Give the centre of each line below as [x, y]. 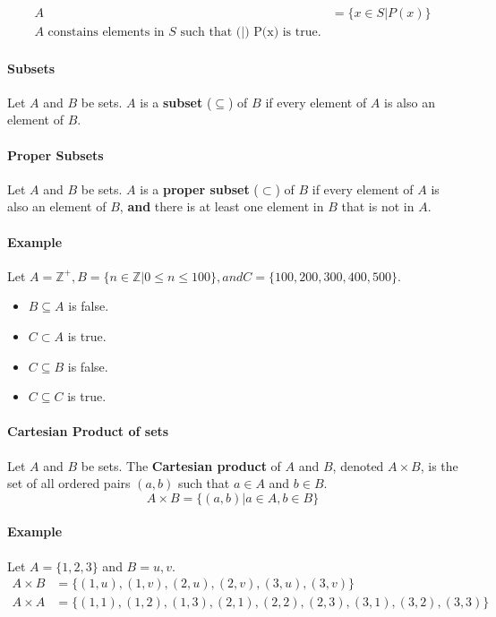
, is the [439, 465]
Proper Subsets [56, 154]
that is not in [378, 206]
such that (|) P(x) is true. [251, 33]
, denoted [358, 465]
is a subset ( [176, 102]
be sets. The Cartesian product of [181, 465]
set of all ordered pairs [69, 483]
